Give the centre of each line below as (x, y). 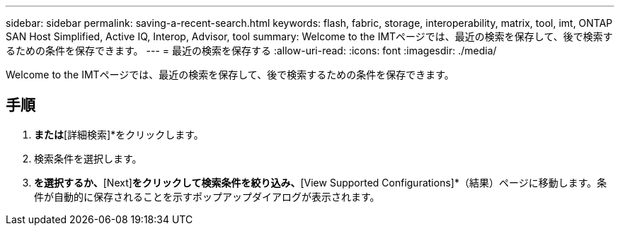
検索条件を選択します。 (88, 158)
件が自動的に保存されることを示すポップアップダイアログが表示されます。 (207, 196)
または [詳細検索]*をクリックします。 (119, 134)
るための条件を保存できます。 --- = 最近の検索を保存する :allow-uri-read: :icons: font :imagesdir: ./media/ (251, 51)
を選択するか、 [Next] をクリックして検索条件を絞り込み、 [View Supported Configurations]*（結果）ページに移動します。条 (321, 182)
